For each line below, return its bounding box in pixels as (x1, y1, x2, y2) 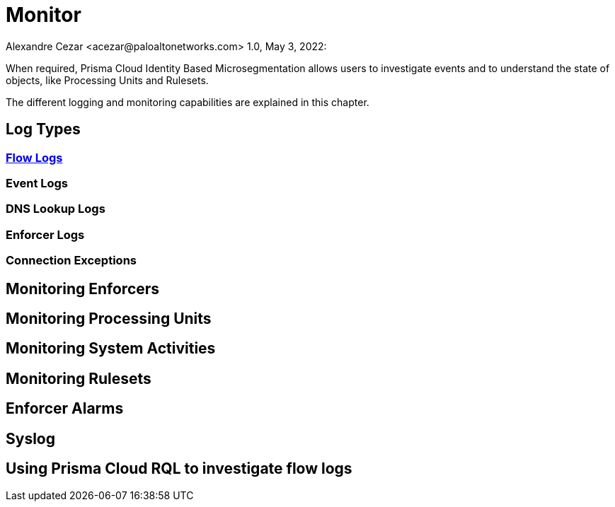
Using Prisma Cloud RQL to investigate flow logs (6, 460, 352, 478)
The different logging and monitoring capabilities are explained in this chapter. (6, 95, 369, 108)
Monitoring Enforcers (6, 279, 160, 298)
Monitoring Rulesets (6, 369, 151, 387)
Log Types (6, 120, 81, 139)
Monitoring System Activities (6, 339, 216, 358)
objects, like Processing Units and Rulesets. (6, 74, 209, 86)
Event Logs (6, 175, 69, 190)
